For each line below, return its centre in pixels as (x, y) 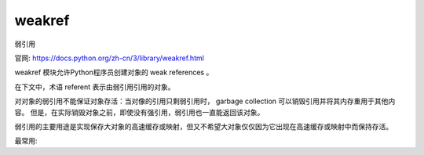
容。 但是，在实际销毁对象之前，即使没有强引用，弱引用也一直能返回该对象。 (139, 112)
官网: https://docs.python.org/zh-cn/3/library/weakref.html (109, 58)
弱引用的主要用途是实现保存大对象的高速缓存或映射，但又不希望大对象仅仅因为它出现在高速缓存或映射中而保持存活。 (203, 126)
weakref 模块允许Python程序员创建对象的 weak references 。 (114, 72)
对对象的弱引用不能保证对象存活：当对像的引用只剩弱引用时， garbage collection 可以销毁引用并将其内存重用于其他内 (205, 101)
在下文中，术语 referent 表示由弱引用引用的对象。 (95, 87)
